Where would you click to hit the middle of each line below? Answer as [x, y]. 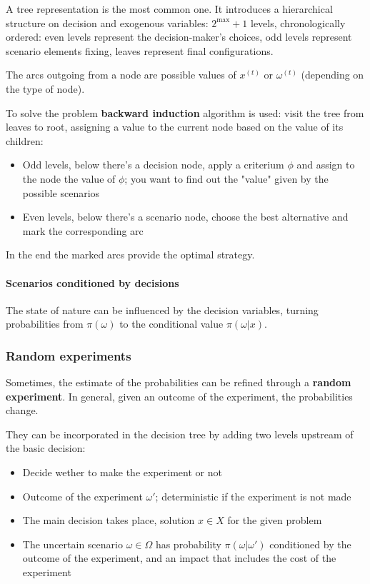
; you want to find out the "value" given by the [226, 178]
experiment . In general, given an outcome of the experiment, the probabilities [179, 396]
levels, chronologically [298, 22]
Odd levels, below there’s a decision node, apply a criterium [153, 165]
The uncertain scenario [72, 544]
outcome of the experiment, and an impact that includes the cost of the [179, 558]
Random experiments [69, 355]
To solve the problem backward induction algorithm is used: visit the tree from [185, 112]
